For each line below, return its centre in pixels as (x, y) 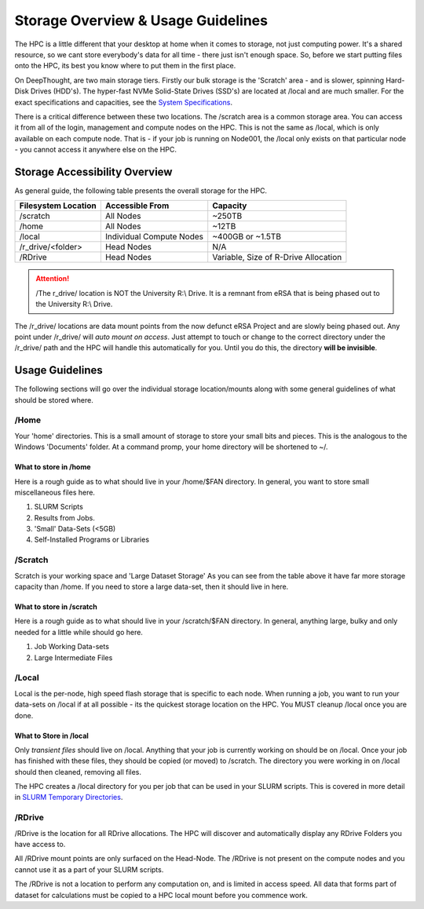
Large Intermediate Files (73, 657)
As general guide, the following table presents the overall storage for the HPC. (141, 190)
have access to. (40, 844)
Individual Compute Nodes (154, 237)
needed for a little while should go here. (79, 632)
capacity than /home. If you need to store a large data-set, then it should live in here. (152, 587)
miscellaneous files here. (55, 492)
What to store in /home (53, 467)
